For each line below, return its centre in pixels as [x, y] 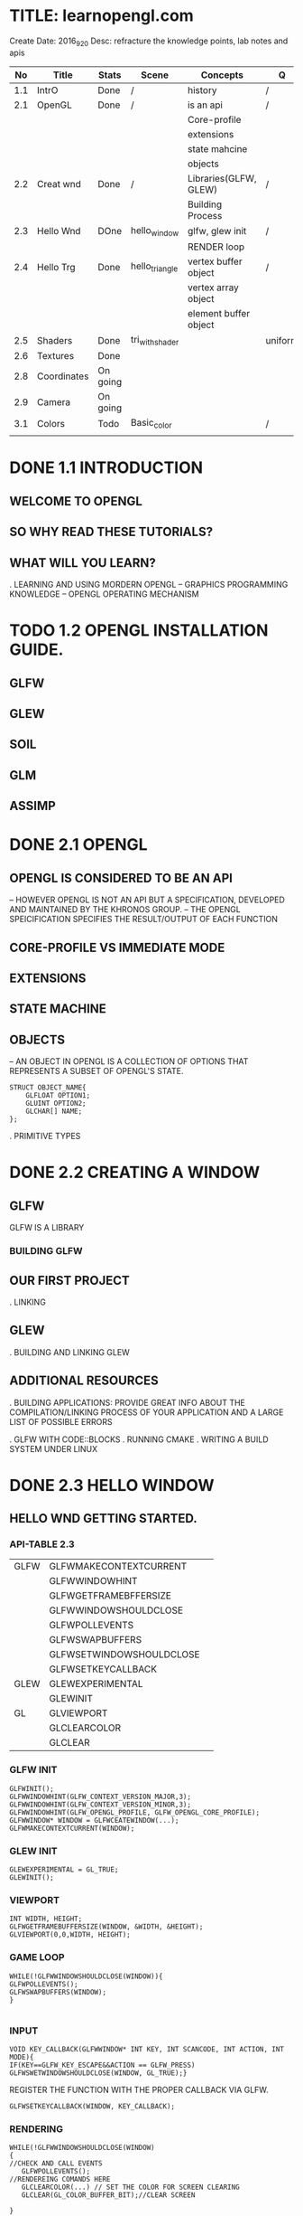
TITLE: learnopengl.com [101, 16]
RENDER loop [216, 247]
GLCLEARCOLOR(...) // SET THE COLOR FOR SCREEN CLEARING [131, 2188]
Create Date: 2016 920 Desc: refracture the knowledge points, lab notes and [149, 42]
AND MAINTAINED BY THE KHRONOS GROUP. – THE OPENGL [125, 910]
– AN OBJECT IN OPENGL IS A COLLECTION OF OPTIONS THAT [129, 1061]
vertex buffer [215, 261]
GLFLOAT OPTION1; [58, 1096]
